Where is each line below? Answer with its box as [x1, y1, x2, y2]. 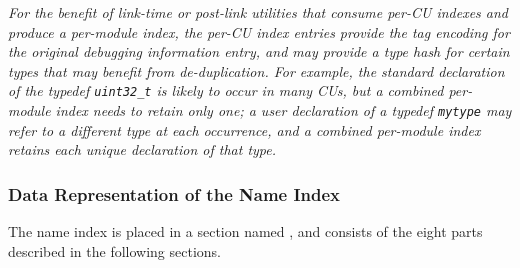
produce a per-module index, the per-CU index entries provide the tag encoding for [8, 21, 510, 42]
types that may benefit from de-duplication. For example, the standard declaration [8, 60, 505, 81]
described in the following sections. [8, 240, 221, 261]
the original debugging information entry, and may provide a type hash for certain [8, 41, 510, 62]
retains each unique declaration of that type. [8, 139, 277, 160]
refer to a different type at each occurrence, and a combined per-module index [8, 119, 481, 140]
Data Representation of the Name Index [8, 181, 341, 206]
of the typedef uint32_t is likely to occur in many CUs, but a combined [8, 80, 444, 101]
